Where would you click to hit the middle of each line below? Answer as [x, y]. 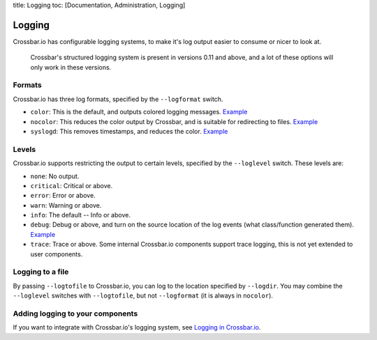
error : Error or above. [63, 196]
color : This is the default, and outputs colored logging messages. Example [139, 112]
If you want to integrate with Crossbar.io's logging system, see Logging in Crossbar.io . [137, 327]
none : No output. [55, 176]
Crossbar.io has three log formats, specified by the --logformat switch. [118, 99]
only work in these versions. [71, 67]
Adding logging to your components [75, 314]
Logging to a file [41, 272]
